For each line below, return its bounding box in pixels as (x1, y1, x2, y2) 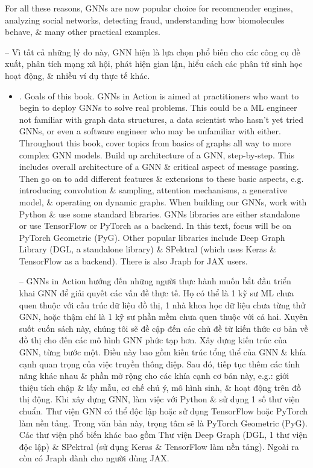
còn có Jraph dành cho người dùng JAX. (19, 452, 169, 464)
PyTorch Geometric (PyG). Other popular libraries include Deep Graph (19, 231, 285, 243)
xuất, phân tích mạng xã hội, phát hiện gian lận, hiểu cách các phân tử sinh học (5, 57, 303, 70)
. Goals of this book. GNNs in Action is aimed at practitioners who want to (19, 89, 299, 102)
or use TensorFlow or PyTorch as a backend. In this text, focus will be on (19, 219, 292, 232)
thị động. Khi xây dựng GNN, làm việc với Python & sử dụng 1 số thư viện (19, 393, 300, 405)
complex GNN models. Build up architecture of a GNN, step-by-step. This (19, 148, 294, 161)
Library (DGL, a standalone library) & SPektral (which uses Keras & (19, 243, 276, 255)
